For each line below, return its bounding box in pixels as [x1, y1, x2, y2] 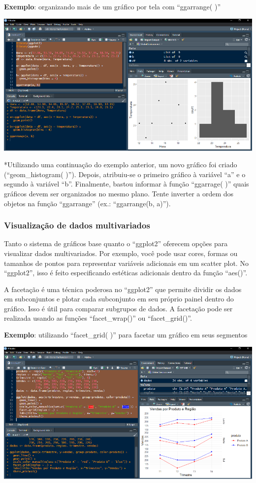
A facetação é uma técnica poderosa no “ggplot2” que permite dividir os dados [4, 284, 242, 294]
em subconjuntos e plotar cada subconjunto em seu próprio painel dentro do [4, 294, 234, 304]
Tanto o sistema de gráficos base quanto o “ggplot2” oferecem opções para [4, 238, 228, 249]
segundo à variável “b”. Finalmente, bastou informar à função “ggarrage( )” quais [4, 179, 249, 189]
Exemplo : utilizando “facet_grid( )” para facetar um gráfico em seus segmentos [4, 330, 248, 340]
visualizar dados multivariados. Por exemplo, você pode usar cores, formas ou [4, 248, 238, 258]
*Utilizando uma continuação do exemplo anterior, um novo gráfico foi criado [4, 159, 237, 170]
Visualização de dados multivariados [4, 219, 150, 231]
